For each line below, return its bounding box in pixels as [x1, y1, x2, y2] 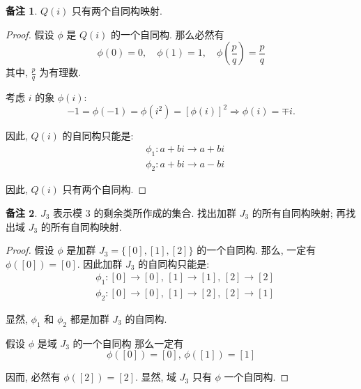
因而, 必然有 [6, 369, 61, 384]
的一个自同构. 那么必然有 [110, 26, 224, 41]
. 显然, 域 [135, 369, 177, 384]
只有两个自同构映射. [72, 3, 162, 17]
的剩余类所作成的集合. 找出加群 [93, 205, 236, 220]
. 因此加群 [77, 256, 123, 270]
